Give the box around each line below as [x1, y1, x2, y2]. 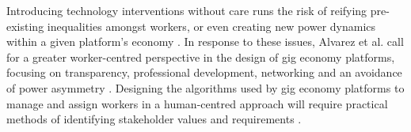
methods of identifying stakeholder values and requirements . [6, 111, 302, 127]
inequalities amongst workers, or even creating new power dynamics [47, 17, 376, 34]
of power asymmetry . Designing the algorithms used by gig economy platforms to [6, 79, 405, 96]
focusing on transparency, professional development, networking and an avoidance [6, 64, 402, 81]
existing [6, 17, 44, 34]
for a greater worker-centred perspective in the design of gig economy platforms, [6, 48, 395, 65]
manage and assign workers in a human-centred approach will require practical [6, 95, 388, 111]
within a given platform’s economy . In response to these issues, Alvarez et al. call [6, 33, 404, 50]
